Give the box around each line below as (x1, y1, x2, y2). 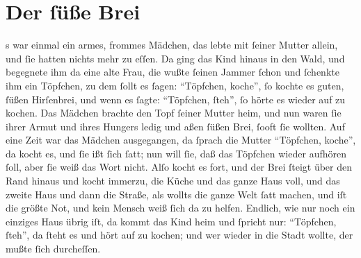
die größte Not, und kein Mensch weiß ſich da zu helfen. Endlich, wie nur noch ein (6, 200, 355, 215)
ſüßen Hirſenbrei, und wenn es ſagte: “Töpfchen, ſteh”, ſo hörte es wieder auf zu (6, 92, 346, 106)
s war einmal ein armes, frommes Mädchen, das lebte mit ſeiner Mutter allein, (6, 37, 338, 52)
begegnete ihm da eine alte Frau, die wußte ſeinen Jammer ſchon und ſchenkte (6, 64, 339, 79)
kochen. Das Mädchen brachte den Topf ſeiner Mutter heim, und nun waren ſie (6, 105, 342, 120)
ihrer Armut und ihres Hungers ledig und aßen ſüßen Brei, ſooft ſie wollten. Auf (6, 119, 345, 133)
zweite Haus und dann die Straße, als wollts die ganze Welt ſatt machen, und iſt (6, 187, 347, 201)
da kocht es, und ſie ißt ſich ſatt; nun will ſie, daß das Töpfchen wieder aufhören (6, 146, 346, 160)
